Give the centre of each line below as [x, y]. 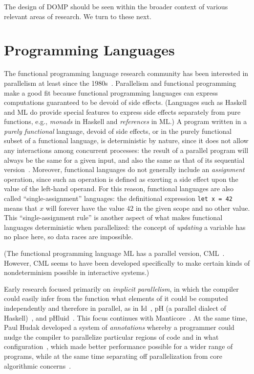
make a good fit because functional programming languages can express [111, 92]
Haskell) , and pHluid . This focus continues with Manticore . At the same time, [126, 317]
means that [21, 208]
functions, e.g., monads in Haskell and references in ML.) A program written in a [126, 121]
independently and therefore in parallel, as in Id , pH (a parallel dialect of [115, 308]
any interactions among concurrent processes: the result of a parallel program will [126, 150]
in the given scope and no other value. [193, 208]
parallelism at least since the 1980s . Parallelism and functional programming [120, 83]
